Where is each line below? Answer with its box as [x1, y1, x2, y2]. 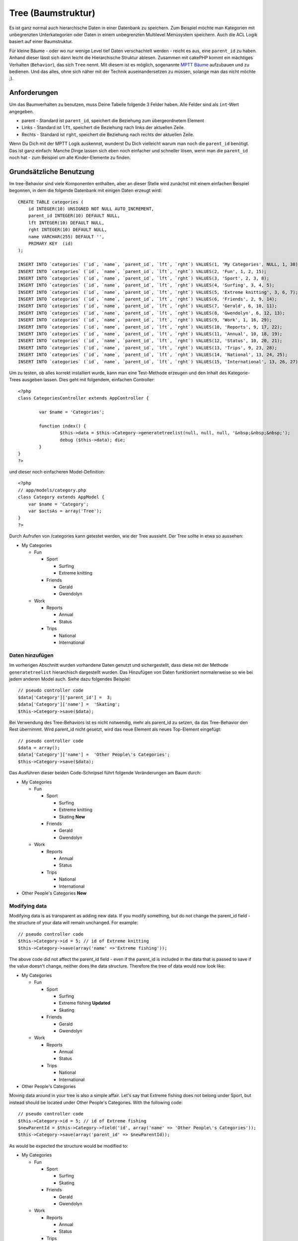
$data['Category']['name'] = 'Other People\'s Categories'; [18, 752, 170, 758]
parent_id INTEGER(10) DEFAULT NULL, [28, 213, 120, 218]
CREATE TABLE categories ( [18, 199, 84, 205]
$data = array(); [18, 745, 60, 751]
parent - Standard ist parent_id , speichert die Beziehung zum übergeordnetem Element [21, 117, 205, 124]
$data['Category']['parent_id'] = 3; [18, 694, 113, 700]
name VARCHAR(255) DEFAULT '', [28, 234, 105, 239]
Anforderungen [9, 88, 58, 97]
